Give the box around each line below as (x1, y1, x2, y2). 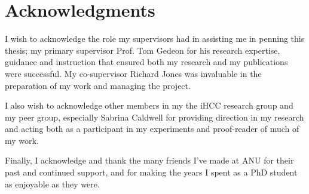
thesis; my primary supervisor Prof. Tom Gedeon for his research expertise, (5, 44, 280, 56)
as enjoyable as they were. (5, 177, 100, 190)
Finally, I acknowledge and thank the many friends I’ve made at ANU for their (5, 154, 294, 167)
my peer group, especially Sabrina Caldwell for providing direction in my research (5, 110, 304, 123)
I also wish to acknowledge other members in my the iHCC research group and (5, 99, 293, 112)
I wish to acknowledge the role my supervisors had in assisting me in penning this (5, 32, 305, 45)
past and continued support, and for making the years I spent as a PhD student (5, 166, 298, 178)
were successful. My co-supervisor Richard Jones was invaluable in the (5, 67, 262, 79)
